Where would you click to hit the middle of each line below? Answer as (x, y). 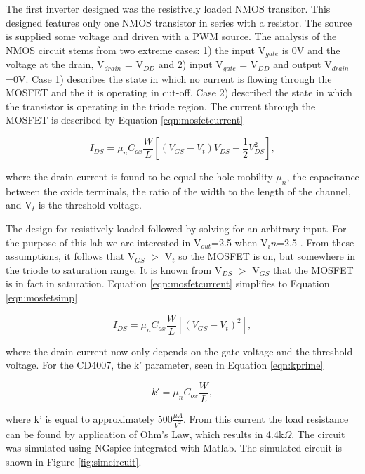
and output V (303, 64)
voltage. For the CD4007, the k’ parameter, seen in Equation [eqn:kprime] (165, 365)
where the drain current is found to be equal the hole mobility (139, 177)
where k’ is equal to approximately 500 (89, 418)
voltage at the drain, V (55, 64)
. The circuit (318, 434)
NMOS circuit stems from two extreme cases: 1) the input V (136, 50)
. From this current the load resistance (266, 418)
